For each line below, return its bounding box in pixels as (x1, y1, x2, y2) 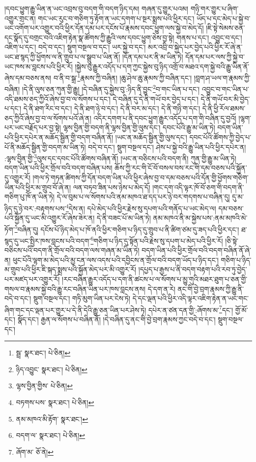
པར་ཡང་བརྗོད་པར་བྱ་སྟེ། (4, 122, 61, 133)
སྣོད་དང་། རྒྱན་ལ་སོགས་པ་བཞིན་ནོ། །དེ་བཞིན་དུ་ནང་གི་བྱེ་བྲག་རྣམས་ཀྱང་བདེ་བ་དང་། (17, 314, 216, 324)
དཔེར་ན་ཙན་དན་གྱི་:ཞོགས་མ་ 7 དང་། (148, 303, 233, 315)
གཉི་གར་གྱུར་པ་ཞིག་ (190, 3, 239, 13)
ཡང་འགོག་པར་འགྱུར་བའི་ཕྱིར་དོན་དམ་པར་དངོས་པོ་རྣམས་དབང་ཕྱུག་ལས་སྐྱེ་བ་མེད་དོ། (4, 23, 204, 33)
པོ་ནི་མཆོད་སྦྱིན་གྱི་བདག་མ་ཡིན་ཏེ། (4, 141, 86, 152)
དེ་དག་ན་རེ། (147, 283, 175, 294)
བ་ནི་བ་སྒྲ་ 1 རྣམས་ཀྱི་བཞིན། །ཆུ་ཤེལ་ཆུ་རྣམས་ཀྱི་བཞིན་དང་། (53, 71, 192, 82)
